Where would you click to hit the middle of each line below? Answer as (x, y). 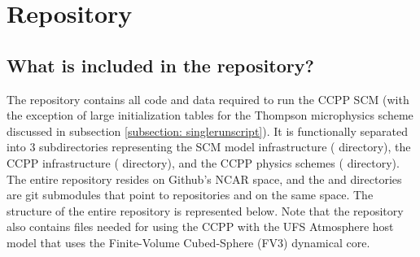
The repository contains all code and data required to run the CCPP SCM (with (208, 99)
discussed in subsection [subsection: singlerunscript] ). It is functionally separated (207, 131)
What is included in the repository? (160, 65)
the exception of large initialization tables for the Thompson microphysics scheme (210, 115)
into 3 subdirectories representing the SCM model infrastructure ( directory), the (209, 147)
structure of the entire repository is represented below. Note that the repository (205, 210)
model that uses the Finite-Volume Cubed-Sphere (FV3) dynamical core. (188, 242)
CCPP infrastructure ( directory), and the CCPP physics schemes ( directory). (203, 162)
